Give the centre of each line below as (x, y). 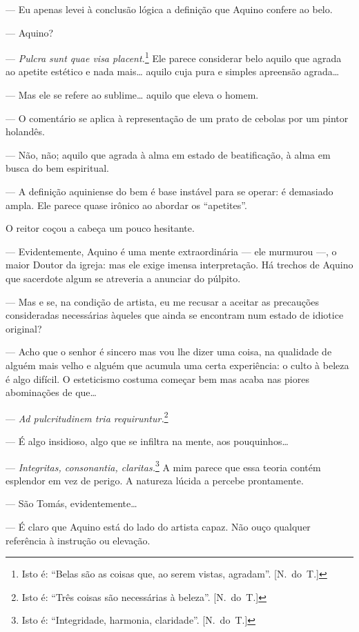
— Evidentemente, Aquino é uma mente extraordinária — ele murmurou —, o (171, 251)
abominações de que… (51, 392)
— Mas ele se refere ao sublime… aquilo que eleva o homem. (132, 95)
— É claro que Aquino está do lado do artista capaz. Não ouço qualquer (158, 526)
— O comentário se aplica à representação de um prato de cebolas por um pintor (177, 118)
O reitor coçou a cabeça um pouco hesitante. (100, 228)
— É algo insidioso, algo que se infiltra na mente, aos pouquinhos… (147, 441)
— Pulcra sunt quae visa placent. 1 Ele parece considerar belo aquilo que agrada (174, 57)
